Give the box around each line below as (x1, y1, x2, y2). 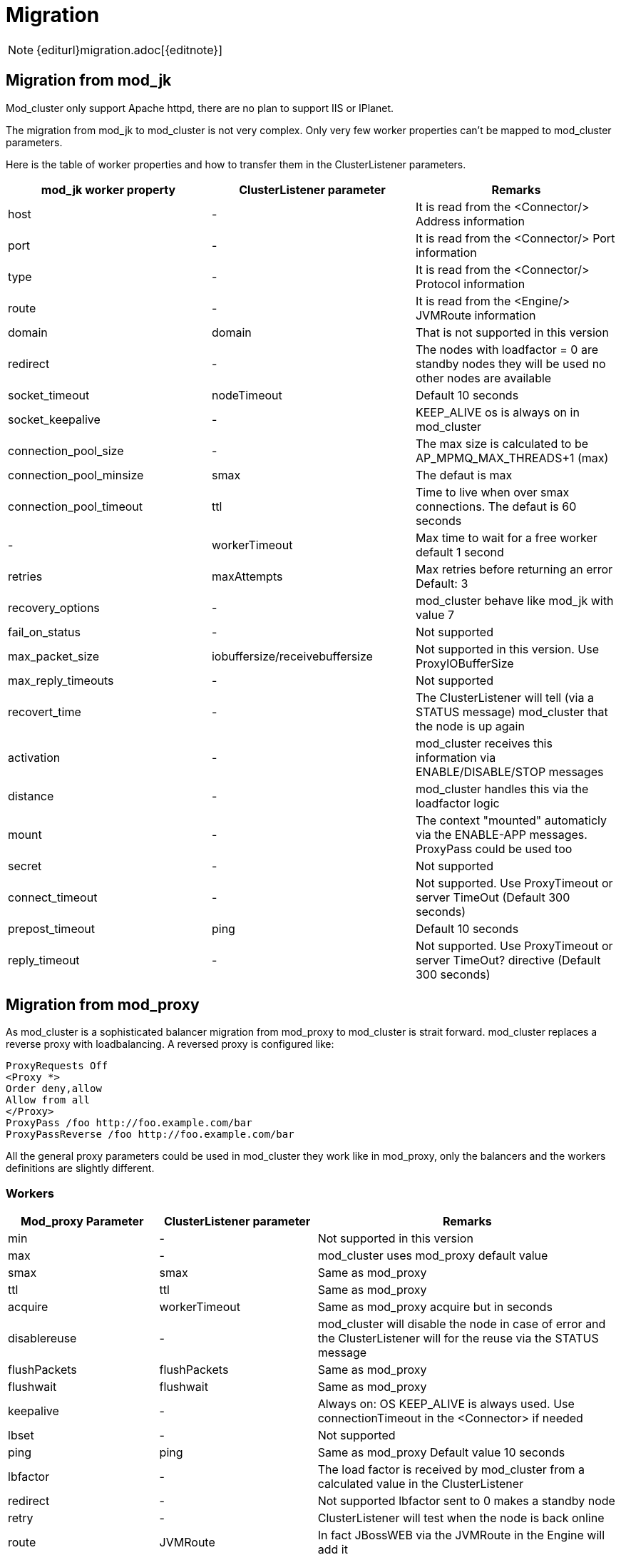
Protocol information (415, 276, 525, 291)
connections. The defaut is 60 (415, 499, 577, 514)
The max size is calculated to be (415, 436, 589, 451)
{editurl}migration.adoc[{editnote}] (36, 42, 222, 57)
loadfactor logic (415, 795, 500, 810)
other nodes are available (415, 370, 552, 385)
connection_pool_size (8, 443, 124, 458)
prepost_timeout (8, 921, 95, 936)
